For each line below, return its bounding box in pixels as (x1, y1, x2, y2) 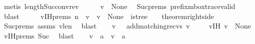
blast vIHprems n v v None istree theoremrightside (4, 10, 214, 21)
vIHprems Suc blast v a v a (4, 30, 125, 40)
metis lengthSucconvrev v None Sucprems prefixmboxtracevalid (4, 1, 236, 11)
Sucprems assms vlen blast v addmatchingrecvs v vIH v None (4, 20, 251, 31)
